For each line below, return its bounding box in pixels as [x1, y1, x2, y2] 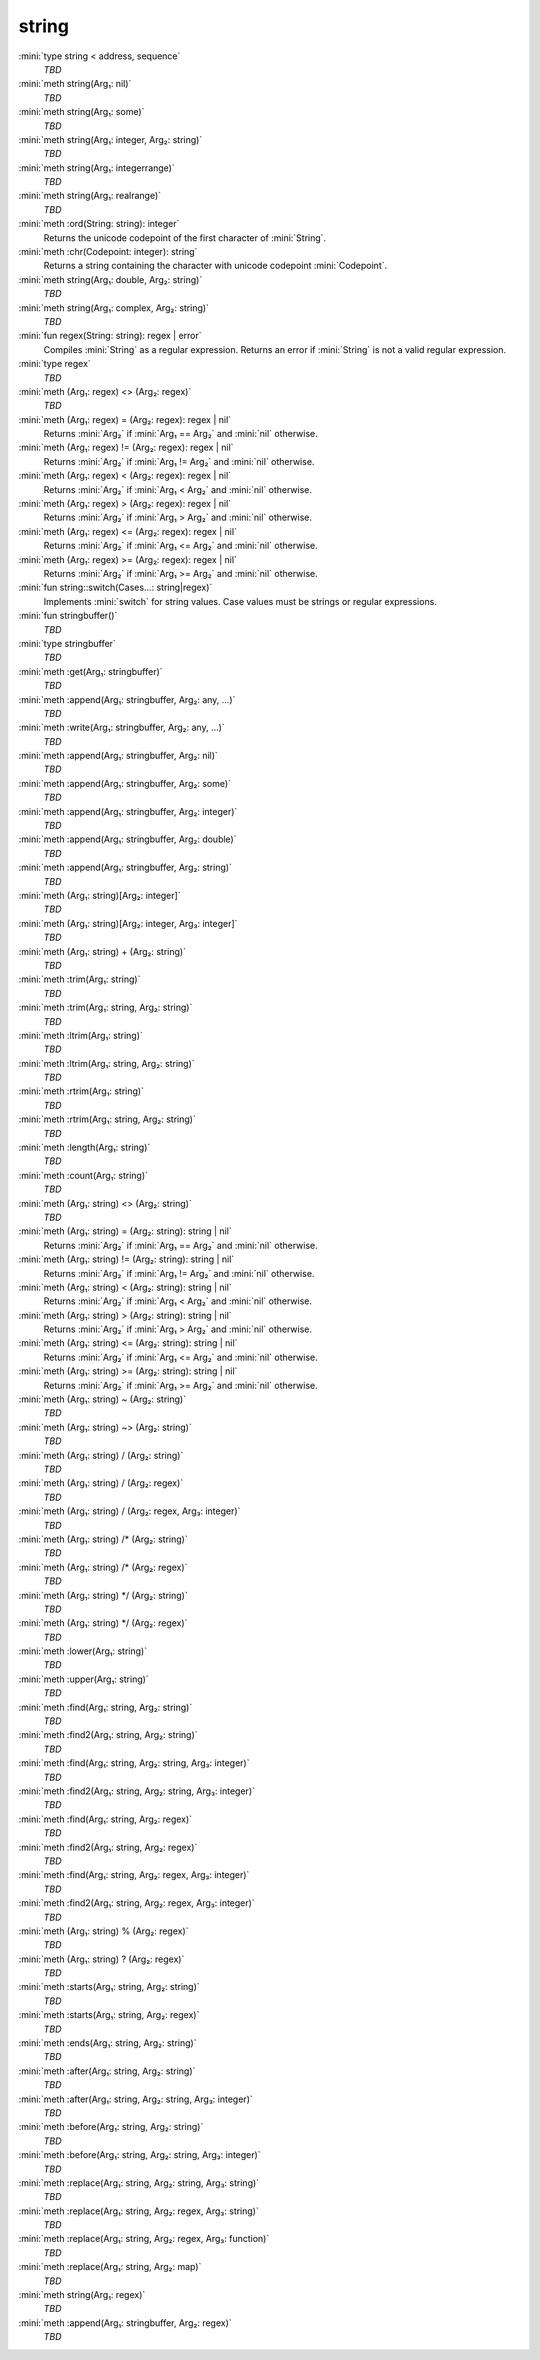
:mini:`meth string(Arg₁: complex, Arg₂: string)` [18, 301, 210, 314]
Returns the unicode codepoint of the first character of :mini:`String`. [43, 231, 327, 244]
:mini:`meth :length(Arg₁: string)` [18, 1141, 151, 1154]
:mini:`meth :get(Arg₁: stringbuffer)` [18, 665, 164, 677]
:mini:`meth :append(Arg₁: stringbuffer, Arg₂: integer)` [18, 805, 238, 817]
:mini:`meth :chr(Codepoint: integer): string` [18, 246, 198, 258]
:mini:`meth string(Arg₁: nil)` [18, 78, 132, 90]
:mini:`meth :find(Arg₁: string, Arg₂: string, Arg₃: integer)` [18, 1757, 250, 1769]
